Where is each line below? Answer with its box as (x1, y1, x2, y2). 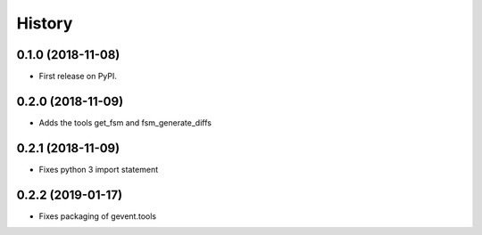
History (16, 13, 73, 33)
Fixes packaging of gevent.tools (38, 210, 156, 222)
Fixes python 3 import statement (38, 164, 159, 174)
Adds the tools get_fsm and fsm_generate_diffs (38, 117, 212, 128)
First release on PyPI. (38, 71, 118, 82)
